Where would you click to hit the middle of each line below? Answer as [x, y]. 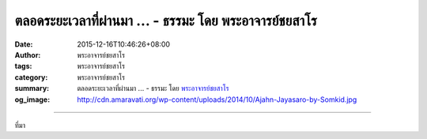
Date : [24, 44]
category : [31, 77]
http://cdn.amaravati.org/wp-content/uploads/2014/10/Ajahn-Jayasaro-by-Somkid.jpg [217, 100]
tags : [23, 66]
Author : [28, 54]
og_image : [32, 100]
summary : [32, 88]
